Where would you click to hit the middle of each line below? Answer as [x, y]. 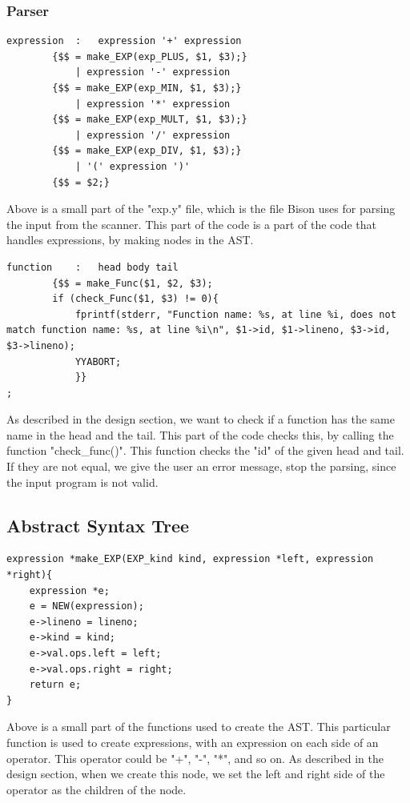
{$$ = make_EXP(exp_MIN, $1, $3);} [147, 88]
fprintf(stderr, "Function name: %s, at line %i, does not [235, 314]
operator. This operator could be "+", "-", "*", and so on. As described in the [195, 758]
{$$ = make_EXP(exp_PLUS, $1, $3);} [150, 56]
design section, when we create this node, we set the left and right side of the [196, 774]
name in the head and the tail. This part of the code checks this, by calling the [200, 434]
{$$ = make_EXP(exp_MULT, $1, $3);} [150, 120]
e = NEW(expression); [86, 606]
